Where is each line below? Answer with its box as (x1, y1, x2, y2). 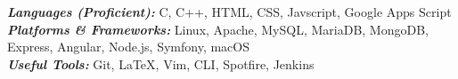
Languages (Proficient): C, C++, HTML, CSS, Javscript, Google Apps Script (7, 3, 452, 20)
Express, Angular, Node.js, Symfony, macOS (7, 37, 249, 56)
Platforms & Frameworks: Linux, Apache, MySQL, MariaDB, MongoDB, (7, 20, 429, 38)
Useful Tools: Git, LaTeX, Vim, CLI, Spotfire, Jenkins (7, 54, 315, 73)
